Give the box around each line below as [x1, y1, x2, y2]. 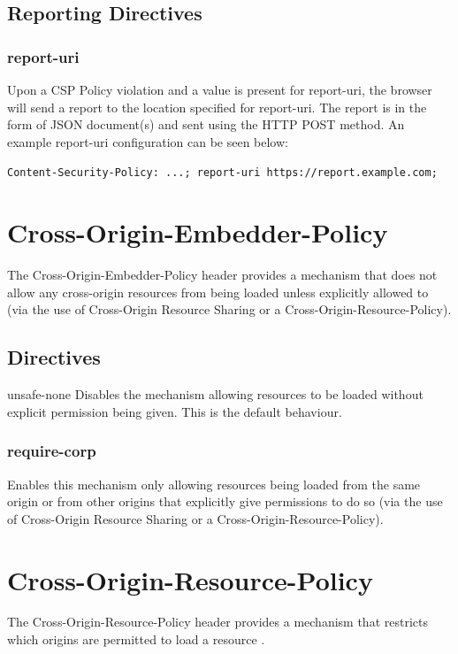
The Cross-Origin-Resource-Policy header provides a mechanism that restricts [7, 612, 428, 631]
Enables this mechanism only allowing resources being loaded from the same [7, 474, 421, 493]
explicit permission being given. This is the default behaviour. [7, 402, 342, 420]
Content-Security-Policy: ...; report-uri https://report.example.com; [7, 166, 438, 180]
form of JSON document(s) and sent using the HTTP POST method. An [7, 115, 405, 134]
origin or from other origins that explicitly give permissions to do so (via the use [7, 492, 443, 511]
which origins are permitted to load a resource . [7, 630, 265, 649]
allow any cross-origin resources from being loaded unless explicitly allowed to [7, 282, 429, 301]
